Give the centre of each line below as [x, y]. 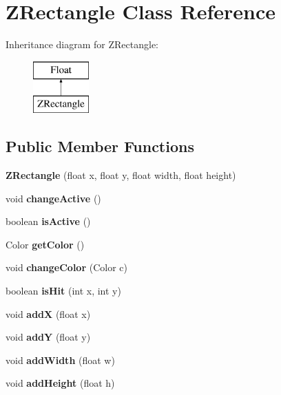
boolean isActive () [48, 221]
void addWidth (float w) [60, 360]
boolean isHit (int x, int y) [63, 291]
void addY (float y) [48, 337]
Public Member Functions [100, 146]
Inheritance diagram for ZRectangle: [82, 44]
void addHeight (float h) [60, 383]
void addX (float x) [48, 313]
